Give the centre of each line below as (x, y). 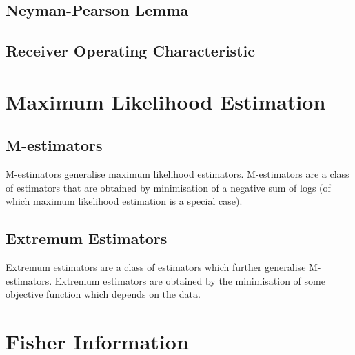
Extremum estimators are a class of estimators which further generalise (156, 267)
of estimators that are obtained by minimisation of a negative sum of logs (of (168, 187)
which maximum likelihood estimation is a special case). (124, 201)
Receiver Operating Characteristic (130, 51)
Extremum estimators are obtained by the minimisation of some (190, 280)
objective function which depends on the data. (103, 294)
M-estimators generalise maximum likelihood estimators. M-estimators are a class (177, 174)
